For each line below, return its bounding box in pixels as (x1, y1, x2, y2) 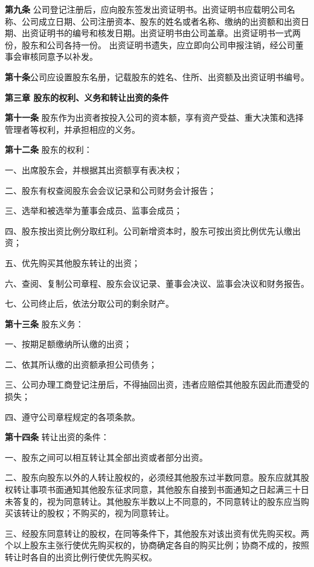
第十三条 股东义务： (5, 317, 84, 330)
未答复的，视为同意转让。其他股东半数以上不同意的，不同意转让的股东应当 (5, 495, 301, 507)
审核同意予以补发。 (21, 50, 98, 63)
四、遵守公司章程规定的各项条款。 (5, 410, 140, 423)
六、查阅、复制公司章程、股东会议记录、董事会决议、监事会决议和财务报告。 (5, 277, 309, 289)
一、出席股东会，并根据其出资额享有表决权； (5, 163, 182, 176)
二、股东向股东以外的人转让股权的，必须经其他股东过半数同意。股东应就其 (5, 471, 301, 484)
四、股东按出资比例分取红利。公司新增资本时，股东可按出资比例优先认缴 (5, 224, 292, 237)
